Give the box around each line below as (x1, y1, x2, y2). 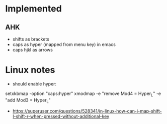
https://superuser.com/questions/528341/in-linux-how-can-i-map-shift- (12, 108, 162, 114)
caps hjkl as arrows (12, 47, 53, 52)
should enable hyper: (12, 80, 57, 86)
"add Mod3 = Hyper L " (5, 97, 51, 104)
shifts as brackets (12, 36, 49, 42)
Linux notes (5, 64, 55, 75)
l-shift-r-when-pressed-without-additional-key (12, 113, 110, 119)
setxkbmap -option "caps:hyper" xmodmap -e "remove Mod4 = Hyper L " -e (5, 90, 161, 97)
